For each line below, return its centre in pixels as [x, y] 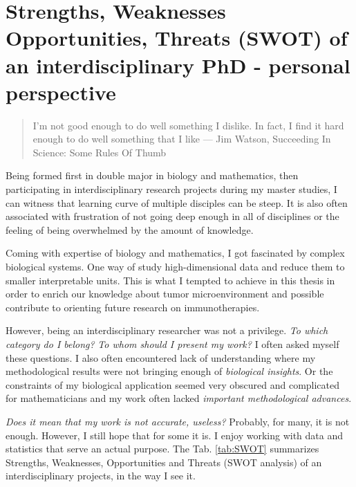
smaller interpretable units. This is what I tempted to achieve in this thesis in [170, 280]
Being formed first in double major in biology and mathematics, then [152, 175]
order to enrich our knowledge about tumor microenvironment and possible [165, 294]
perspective [61, 92]
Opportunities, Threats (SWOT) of [177, 38]
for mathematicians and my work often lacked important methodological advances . [179, 398]
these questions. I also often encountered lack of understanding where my [161, 357]
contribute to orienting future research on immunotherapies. [133, 307]
